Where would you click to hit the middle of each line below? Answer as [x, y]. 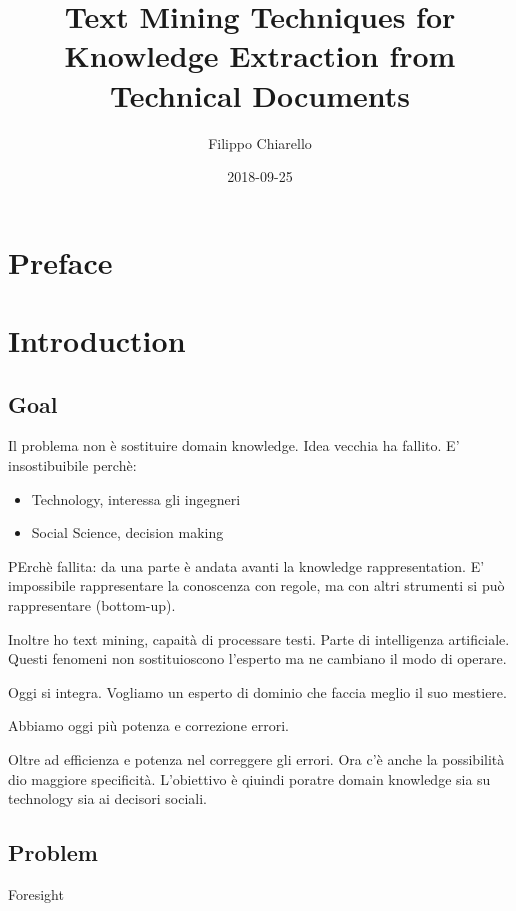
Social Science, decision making [127, 532]
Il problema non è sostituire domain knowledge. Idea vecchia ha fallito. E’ [234, 445]
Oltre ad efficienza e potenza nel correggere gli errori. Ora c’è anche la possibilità [256, 758]
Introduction [97, 340]
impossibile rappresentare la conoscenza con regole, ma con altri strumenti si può [256, 585]
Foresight [36, 893]
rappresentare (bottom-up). [92, 605]
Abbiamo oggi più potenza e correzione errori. [148, 725]
